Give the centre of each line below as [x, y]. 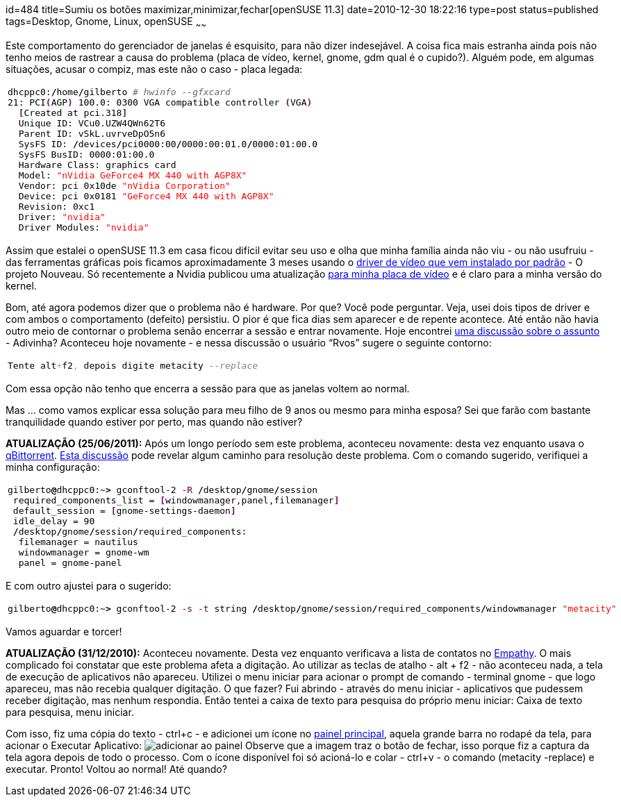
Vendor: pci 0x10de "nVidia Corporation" [124, 185]
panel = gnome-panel [70, 562]
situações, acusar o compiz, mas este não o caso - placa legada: [154, 69]
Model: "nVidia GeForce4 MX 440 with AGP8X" [133, 175]
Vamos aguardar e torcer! [64, 631]
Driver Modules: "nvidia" [84, 227]
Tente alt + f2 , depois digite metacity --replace [133, 365]
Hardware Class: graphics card [97, 165]
